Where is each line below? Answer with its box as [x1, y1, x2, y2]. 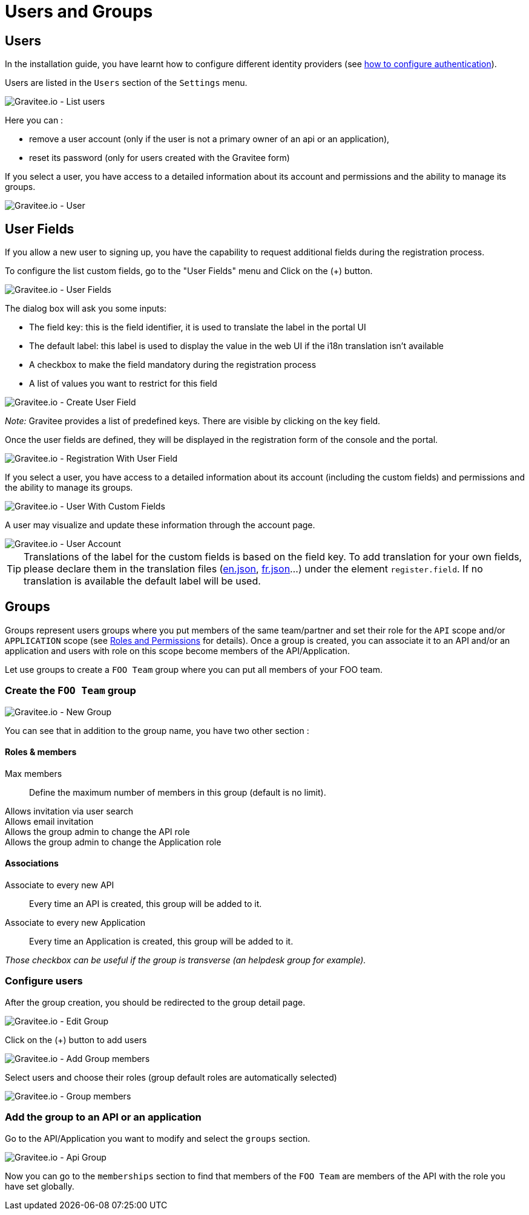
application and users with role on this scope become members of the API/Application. [5, 645, 350, 656]
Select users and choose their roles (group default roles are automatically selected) [5, 1072, 337, 1082]
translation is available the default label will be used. [24, 575, 261, 588]
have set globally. [5, 1181, 74, 1191]
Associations [5, 858, 59, 869]
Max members [5, 768, 62, 779]
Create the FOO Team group [5, 684, 136, 697]
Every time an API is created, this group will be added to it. [29, 899, 262, 909]
